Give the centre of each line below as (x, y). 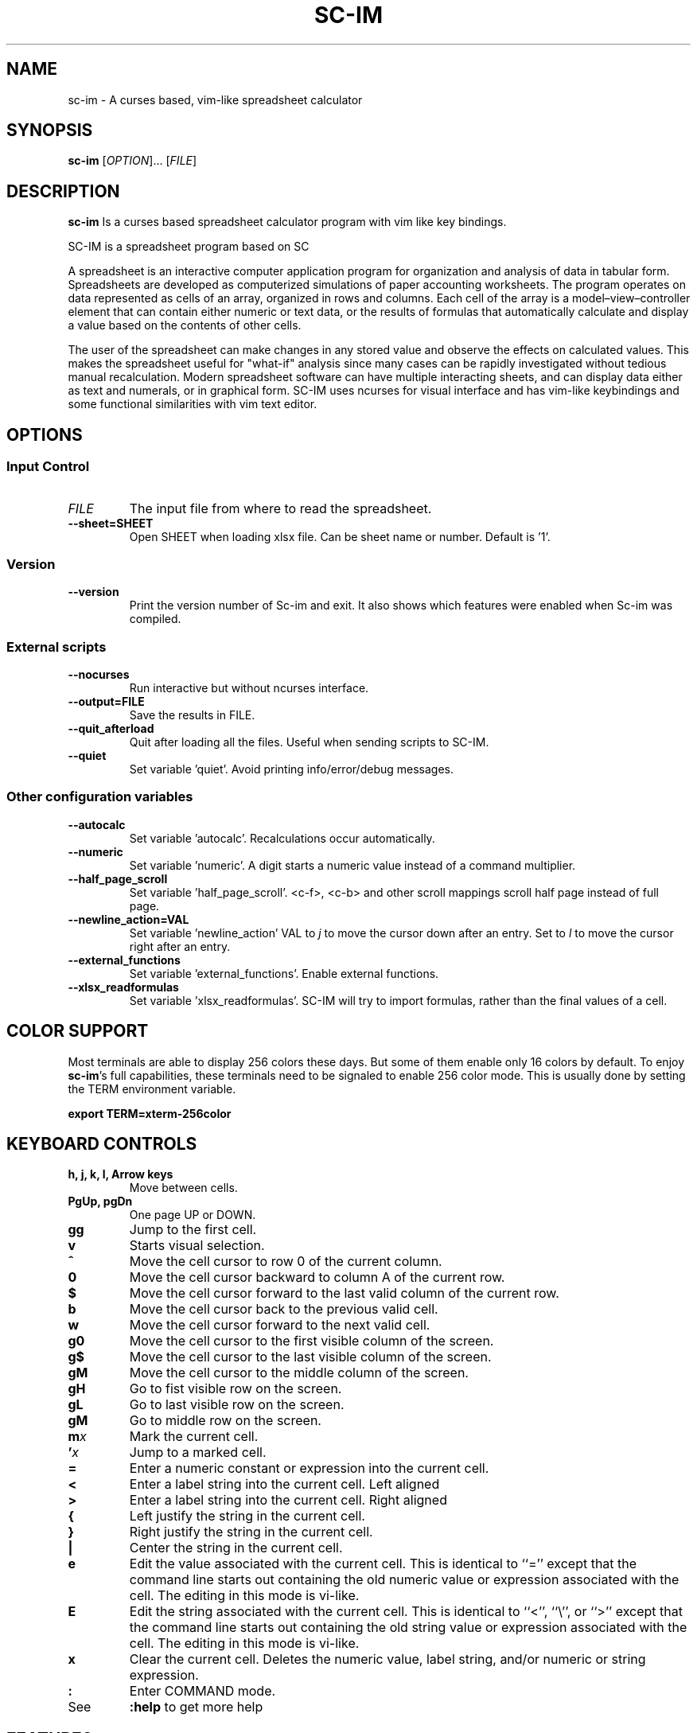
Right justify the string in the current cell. (251, 1532)
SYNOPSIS (50, 130)
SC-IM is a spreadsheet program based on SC (189, 247)
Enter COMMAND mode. (202, 1691)
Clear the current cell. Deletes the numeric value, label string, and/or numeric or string (387, 1659)
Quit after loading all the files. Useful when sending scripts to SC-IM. (309, 742)
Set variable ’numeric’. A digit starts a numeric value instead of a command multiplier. (352, 865)
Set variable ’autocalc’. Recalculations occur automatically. (282, 838)
